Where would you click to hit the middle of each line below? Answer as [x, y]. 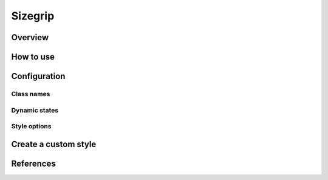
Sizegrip [33, 16]
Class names [31, 94]
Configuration [38, 76]
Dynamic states [35, 110]
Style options [31, 126]
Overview [30, 37]
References [33, 163]
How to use [33, 57]
